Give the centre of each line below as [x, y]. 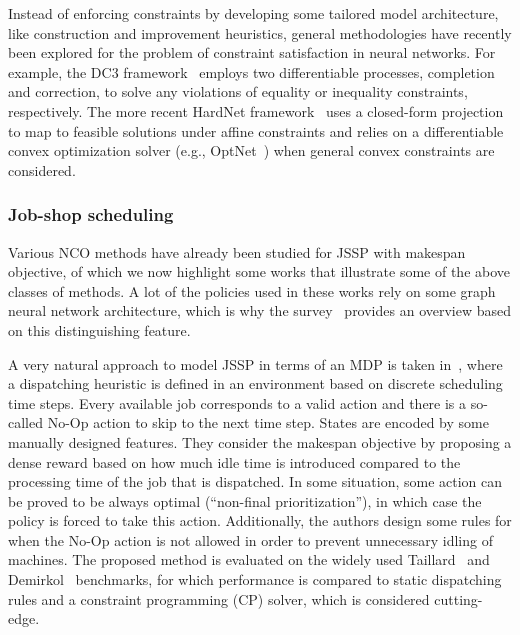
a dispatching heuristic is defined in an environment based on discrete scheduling [255, 383]
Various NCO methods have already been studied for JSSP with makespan [237, 251]
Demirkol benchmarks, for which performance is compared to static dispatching [255, 579]
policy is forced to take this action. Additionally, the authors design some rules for [260, 520]
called [25, 422]
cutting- [458, 598]
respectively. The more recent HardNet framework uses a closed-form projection [256, 110]
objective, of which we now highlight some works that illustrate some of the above [259, 271]
